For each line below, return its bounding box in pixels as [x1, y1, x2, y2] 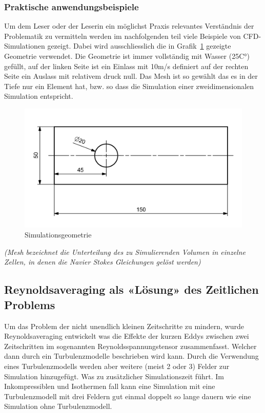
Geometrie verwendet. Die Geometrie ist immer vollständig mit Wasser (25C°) [4, 51, 250, 61]
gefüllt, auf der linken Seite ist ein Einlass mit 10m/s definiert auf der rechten [4, 60, 249, 71]
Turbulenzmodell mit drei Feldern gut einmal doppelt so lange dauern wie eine [4, 390, 251, 401]
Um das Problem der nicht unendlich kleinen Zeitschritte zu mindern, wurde [4, 320, 244, 331]
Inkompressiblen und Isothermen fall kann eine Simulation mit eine [4, 381, 215, 392]
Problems [4, 296, 55, 312]
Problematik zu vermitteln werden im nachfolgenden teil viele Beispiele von [4, 30, 241, 41]
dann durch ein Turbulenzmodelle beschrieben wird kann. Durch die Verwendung [4, 351, 259, 361]
